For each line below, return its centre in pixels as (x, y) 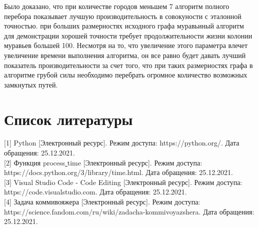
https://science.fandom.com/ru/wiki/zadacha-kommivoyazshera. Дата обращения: (129, 211)
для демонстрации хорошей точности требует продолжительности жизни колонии (128, 35)
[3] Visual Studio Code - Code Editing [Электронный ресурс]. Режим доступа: (123, 182)
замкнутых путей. (31, 84)
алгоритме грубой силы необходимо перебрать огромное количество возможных (126, 75)
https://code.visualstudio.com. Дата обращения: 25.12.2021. (95, 192)
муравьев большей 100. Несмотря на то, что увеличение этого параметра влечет (126, 45)
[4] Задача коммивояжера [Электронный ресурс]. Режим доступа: (102, 202)
